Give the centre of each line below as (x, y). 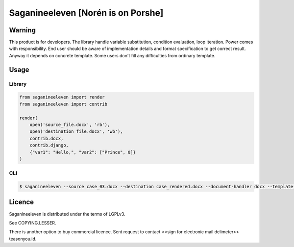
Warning (23, 30)
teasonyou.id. (23, 239)
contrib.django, (49, 145)
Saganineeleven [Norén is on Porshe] (86, 13)
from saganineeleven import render (62, 97)
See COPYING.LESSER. (33, 222)
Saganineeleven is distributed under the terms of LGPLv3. (67, 214)
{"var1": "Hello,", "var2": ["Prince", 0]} (83, 152)
